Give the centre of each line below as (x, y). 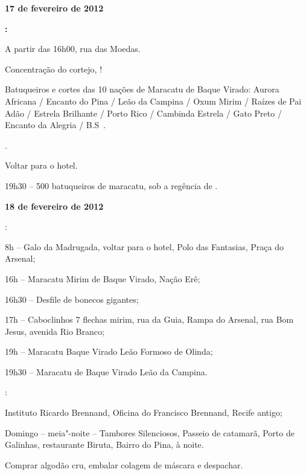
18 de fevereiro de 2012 (54, 206)
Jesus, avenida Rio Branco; (55, 331)
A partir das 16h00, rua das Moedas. (73, 49)
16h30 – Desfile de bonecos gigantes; (72, 299)
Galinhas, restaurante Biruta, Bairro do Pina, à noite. (104, 444)
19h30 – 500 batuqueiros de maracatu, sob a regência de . (111, 185)
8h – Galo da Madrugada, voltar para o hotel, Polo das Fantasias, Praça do (144, 246)
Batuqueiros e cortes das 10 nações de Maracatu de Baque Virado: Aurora (142, 89)
